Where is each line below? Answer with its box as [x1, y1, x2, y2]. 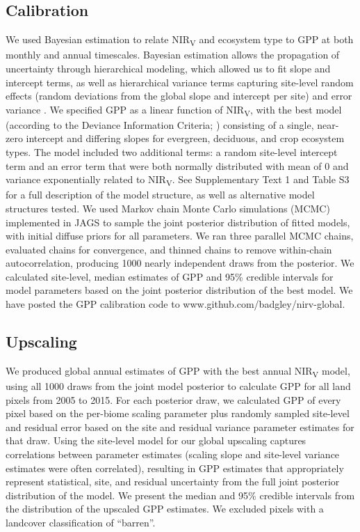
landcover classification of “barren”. [6, 515, 156, 529]
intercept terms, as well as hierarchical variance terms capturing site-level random [6, 75, 354, 89]
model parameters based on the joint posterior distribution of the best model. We [6, 283, 353, 297]
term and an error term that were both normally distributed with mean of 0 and [6, 158, 349, 173]
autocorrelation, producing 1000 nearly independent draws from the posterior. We [6, 256, 354, 270]
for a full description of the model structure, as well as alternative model [6, 187, 315, 202]
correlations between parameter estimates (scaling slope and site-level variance [6, 446, 340, 461]
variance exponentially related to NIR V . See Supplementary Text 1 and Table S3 [6, 172, 350, 188]
